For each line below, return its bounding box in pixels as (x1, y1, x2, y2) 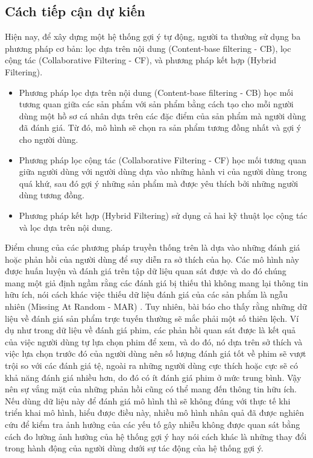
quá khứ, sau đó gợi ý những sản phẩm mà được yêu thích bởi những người (19, 177, 299, 189)
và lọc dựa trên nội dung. (19, 221, 113, 233)
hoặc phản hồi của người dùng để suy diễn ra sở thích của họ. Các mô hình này (5, 253, 299, 265)
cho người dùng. (19, 133, 78, 145)
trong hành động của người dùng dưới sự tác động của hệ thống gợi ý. (5, 442, 264, 454)
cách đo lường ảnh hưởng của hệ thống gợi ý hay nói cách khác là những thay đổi (5, 430, 307, 442)
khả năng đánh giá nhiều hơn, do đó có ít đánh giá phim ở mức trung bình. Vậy (5, 371, 302, 383)
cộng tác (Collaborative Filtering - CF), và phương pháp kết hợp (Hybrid (5, 54, 277, 66)
